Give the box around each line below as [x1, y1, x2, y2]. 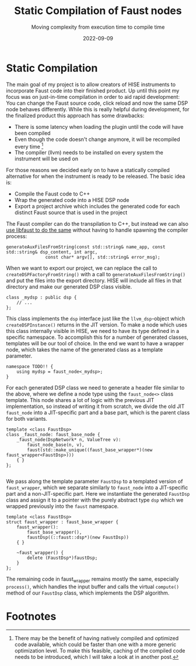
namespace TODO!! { [6, 364, 54, 370]
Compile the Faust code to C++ [14, 190, 90, 197]
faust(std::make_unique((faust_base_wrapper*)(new [27, 447, 153, 453]
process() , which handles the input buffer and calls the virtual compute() [6, 583, 180, 591]
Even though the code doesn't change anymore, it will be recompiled [14, 136, 180, 143]
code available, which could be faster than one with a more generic [14, 641, 177, 648]
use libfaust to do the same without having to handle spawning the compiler [6, 226, 188, 234]
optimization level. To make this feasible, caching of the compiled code [14, 647, 185, 654]
